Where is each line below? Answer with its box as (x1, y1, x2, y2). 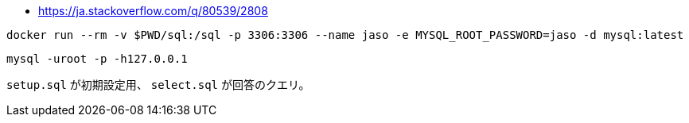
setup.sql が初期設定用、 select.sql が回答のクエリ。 (6, 78, 310, 91)
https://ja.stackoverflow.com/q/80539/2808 (38, 4, 268, 17)
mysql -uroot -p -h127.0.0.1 (6, 52, 188, 65)
